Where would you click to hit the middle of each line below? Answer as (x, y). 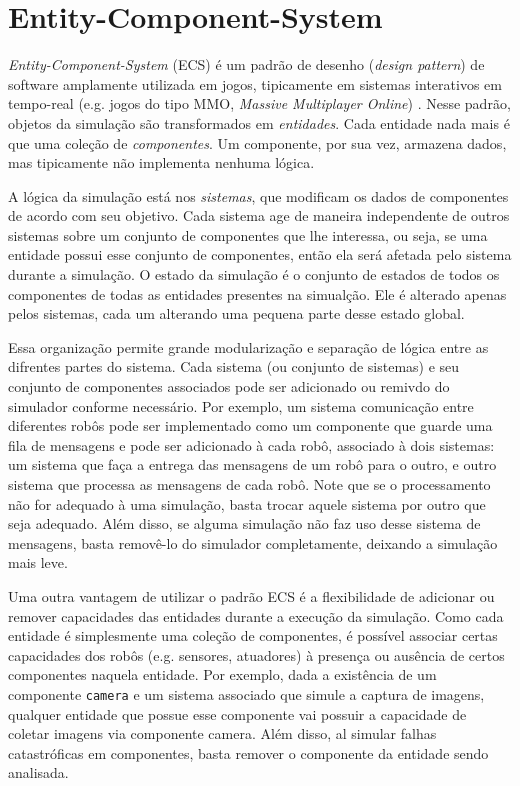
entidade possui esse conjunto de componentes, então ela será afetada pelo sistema (260, 254)
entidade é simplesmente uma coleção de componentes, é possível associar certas (253, 635)
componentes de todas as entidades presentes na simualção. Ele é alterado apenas (257, 293)
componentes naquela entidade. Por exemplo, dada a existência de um (222, 674)
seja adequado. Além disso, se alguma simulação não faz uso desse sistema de (244, 523)
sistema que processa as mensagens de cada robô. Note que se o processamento (249, 484)
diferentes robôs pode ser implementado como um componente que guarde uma (250, 425)
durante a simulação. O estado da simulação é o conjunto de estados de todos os (254, 274)
